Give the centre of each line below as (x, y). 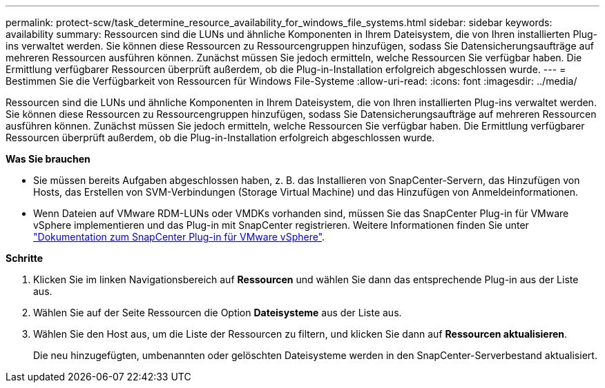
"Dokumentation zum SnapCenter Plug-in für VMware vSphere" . (179, 237)
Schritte (24, 258)
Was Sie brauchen (48, 159)
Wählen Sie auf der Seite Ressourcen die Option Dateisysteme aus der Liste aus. (218, 313)
